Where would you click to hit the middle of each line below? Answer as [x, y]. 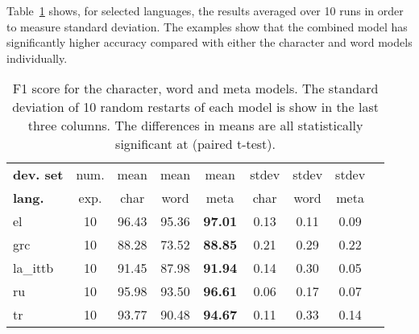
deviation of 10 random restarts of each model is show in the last [195, 107]
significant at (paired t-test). [195, 144]
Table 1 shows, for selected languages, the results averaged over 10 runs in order [205, 10]
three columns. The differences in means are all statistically [195, 126]
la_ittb [33, 268]
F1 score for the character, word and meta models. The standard [195, 89]
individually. [37, 58]
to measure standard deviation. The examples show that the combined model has [207, 26]
